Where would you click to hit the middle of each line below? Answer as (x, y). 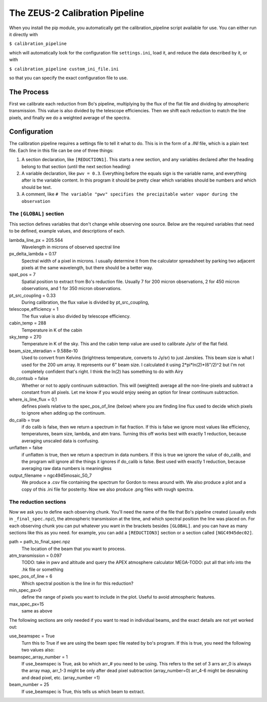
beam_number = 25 (29, 685)
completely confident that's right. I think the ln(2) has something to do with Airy (102, 372)
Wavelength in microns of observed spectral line (71, 247)
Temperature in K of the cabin (52, 330)
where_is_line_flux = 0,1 (33, 399)
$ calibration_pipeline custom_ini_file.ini (64, 69)
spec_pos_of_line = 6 (31, 576)
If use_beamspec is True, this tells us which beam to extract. (83, 691)
